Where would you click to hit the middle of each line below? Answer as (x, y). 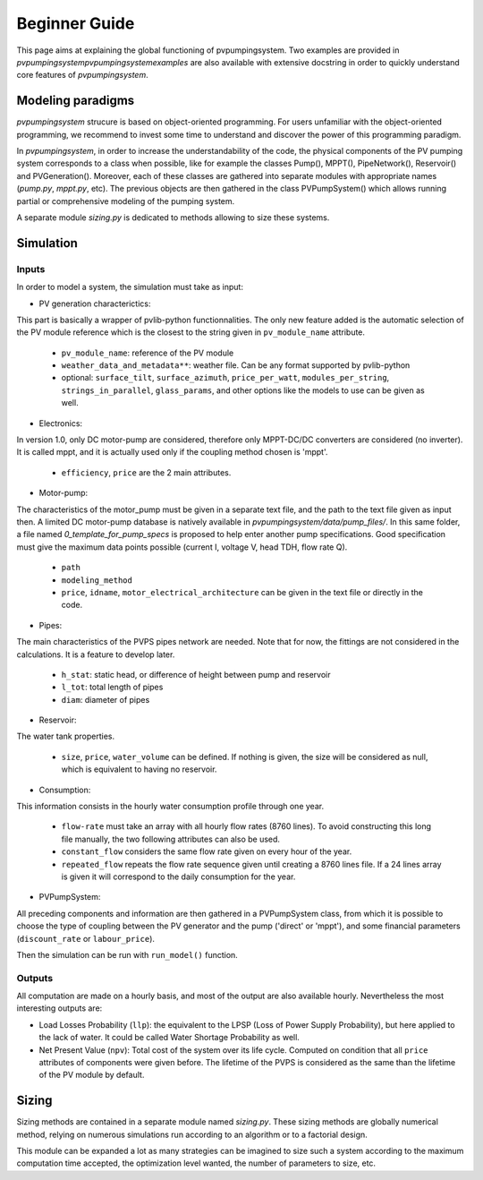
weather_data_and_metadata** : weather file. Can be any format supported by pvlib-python (236, 365)
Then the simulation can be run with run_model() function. (127, 954)
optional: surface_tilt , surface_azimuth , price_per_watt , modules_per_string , (225, 378)
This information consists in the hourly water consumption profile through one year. (170, 807)
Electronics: (61, 423)
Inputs (31, 269)
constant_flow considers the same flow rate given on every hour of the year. (207, 851)
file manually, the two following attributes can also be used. (171, 839)
